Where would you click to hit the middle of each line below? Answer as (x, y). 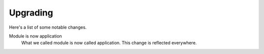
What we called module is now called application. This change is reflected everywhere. (109, 43)
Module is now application (35, 36)
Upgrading (31, 13)
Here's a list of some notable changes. (48, 27)
